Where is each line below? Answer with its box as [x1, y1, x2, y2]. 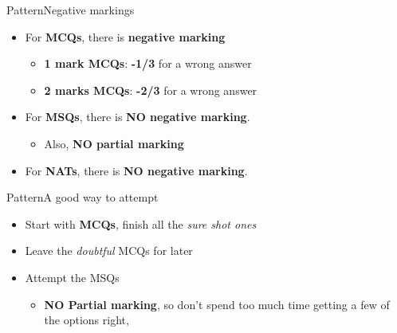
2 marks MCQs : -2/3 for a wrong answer [44, 81, 257, 98]
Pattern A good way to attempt [6, 189, 159, 206]
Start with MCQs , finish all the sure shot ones [25, 215, 257, 232]
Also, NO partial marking [44, 135, 184, 151]
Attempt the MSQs [25, 268, 120, 285]
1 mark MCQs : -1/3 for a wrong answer [44, 55, 252, 72]
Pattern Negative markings [6, 2, 135, 18]
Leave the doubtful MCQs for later [25, 242, 193, 259]
